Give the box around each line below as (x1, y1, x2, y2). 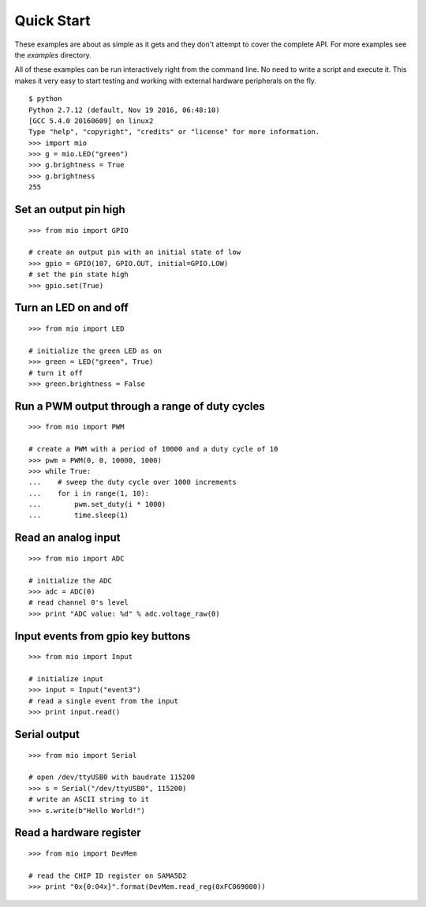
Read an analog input (14, 531, 121, 545)
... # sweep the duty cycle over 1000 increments (28, 478, 237, 487)
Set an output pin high (14, 203, 125, 216)
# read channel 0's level (28, 598, 129, 607)
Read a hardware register (14, 826, 141, 840)
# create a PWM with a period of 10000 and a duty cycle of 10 (28, 444, 278, 454)
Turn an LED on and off (14, 301, 129, 315)
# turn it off (28, 368, 83, 377)
